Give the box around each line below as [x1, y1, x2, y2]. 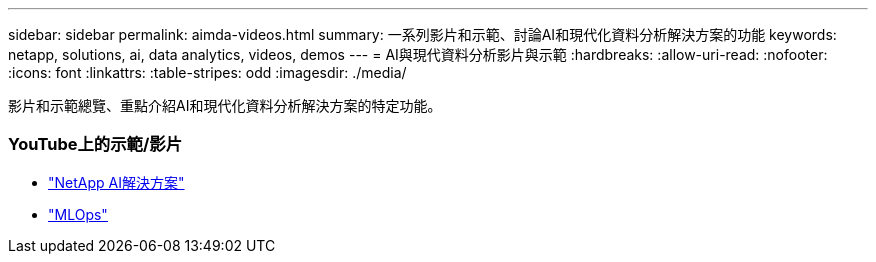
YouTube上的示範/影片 [8, 134, 183, 155]
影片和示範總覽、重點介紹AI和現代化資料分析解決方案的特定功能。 [8, 97, 442, 114]
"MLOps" [48, 205, 108, 223]
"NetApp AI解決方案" [48, 173, 185, 191]
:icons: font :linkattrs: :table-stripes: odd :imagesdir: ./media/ [8, 64, 407, 81]
